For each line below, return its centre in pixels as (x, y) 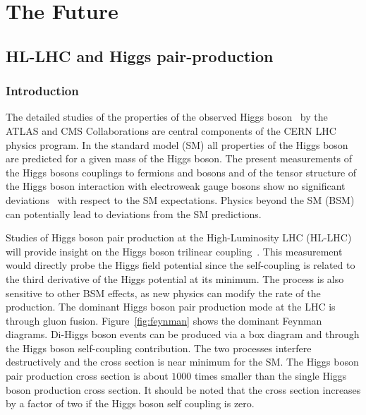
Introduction (42, 91)
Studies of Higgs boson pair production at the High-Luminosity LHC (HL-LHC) (179, 237)
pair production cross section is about (87, 376)
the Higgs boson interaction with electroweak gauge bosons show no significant (176, 186)
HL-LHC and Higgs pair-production (140, 55)
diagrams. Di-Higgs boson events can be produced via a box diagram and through (183, 334)
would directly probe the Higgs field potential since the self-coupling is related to (181, 265)
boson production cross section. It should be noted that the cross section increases (183, 389)
